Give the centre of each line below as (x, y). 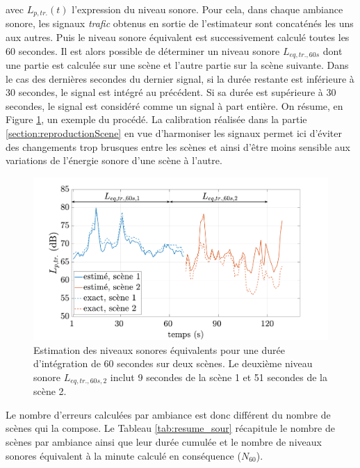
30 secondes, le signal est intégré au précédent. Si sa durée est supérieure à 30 (171, 92)
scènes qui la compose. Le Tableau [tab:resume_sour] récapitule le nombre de (170, 428)
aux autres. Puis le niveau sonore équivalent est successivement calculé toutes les (178, 37)
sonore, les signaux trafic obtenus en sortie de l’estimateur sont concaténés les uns (180, 23)
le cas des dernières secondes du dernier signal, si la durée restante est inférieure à (180, 78)
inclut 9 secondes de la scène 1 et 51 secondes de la (219, 377)
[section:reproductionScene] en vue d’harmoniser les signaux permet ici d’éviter (174, 133)
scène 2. (50, 391)
